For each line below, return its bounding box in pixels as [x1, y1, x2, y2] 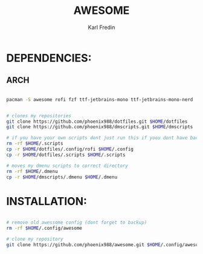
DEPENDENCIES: [6, 51, 92, 65]
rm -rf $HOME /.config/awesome [6, 225, 83, 232]
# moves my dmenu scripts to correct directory [6, 163, 129, 169]
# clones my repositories [6, 112, 71, 119]
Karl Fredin [88, 24, 115, 31]
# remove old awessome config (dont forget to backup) [6, 220, 147, 226]
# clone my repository [6, 236, 63, 243]
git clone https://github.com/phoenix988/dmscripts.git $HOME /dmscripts [6, 124, 193, 130]
